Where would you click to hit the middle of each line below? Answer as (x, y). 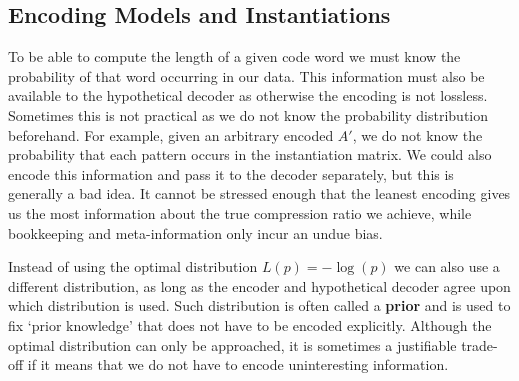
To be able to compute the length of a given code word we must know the (234, 56)
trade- (479, 344)
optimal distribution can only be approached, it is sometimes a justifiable (232, 344)
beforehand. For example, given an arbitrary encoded (171, 134)
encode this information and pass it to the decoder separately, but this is (231, 173)
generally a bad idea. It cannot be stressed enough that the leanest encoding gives (259, 193)
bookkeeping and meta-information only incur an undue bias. (195, 232)
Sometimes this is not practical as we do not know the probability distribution (248, 114)
